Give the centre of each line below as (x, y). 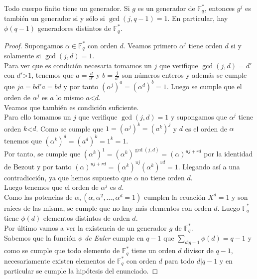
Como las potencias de (38, 197)
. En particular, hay (198, 18)
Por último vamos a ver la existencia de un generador (85, 227)
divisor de (199, 250)
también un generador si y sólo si (55, 18)
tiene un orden (153, 250)
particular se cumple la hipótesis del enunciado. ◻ (81, 271)
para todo (179, 260)
